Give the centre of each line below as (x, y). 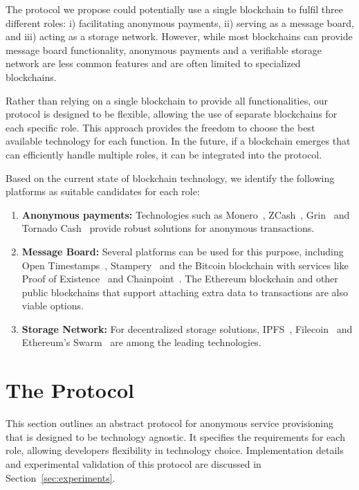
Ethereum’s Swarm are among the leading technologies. (141, 342)
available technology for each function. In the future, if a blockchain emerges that (178, 141)
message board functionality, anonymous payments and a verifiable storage (164, 49)
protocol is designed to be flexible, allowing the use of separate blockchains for (172, 114)
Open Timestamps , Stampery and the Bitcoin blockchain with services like (185, 265)
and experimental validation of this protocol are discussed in (134, 463)
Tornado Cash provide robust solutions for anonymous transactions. (168, 228)
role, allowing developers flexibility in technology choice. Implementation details (175, 450)
